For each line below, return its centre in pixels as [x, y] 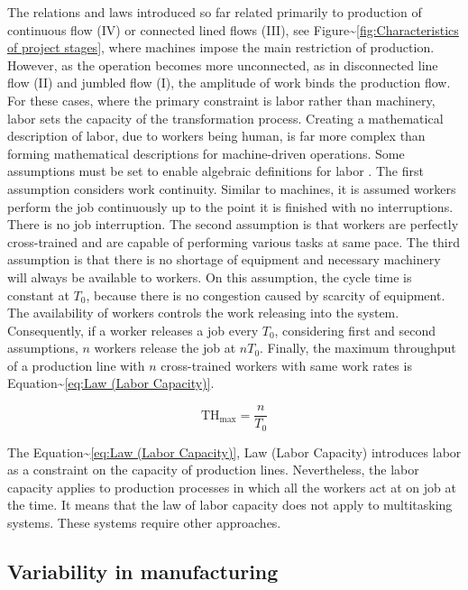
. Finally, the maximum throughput [358, 348]
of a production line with [76, 365]
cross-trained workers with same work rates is [286, 365]
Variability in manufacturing [143, 571]
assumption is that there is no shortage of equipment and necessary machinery [224, 259]
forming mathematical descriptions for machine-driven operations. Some [206, 153]
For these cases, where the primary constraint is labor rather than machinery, [221, 100]
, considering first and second [355, 330]
